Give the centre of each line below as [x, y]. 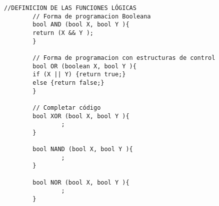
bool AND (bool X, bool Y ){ [81, 25]
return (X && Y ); [63, 33]
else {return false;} [68, 83]
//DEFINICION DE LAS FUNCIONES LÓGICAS [70, 8]
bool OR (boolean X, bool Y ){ [84, 66]
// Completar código [67, 107]
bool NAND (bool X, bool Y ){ [83, 149]
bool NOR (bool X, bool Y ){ [81, 182]
